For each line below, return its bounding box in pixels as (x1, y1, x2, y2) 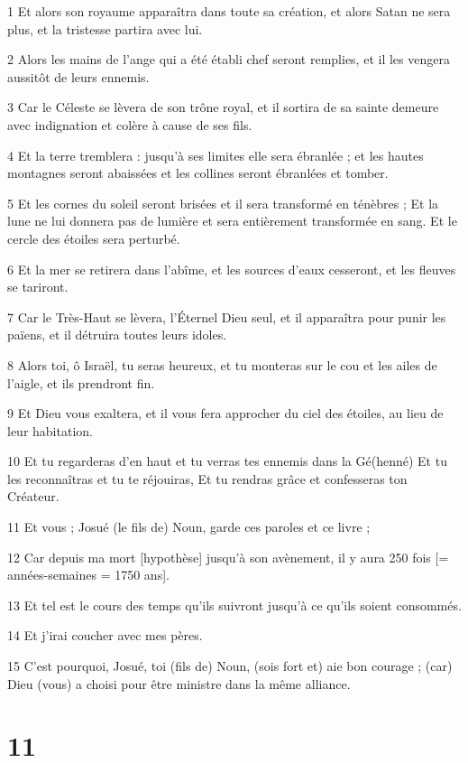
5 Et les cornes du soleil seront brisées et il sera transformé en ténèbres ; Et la (7, 193, 439, 212)
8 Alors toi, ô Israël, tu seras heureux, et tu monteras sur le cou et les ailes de (7, 355, 437, 374)
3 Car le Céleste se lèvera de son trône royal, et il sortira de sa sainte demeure (7, 98, 439, 116)
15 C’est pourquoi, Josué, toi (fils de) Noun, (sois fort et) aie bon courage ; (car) (7, 656, 453, 675)
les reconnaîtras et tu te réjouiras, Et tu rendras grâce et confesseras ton (7, 469, 408, 488)
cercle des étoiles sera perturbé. (7, 228, 180, 247)
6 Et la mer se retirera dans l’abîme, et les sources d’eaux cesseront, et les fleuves (7, 259, 456, 278)
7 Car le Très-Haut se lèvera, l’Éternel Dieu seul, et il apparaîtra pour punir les (7, 307, 446, 326)
